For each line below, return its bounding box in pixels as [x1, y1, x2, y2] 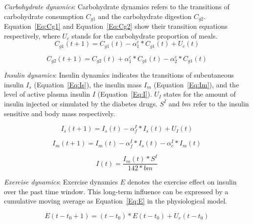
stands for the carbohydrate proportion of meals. [71, 30, 218, 41]
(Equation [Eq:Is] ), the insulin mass [34, 79, 142, 89]
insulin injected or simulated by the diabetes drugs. [4, 98, 158, 108]
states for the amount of [164, 89, 236, 99]
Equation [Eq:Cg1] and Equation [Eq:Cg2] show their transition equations [4, 21, 228, 31]
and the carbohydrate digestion [98, 11, 191, 21]
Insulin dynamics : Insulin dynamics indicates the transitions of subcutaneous [4, 70, 234, 80]
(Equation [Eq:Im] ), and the [153, 79, 239, 89]
